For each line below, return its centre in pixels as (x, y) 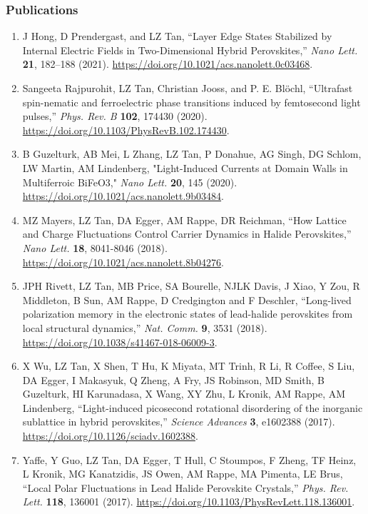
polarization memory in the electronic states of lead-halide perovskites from (188, 314)
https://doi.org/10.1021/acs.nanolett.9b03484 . (123, 196)
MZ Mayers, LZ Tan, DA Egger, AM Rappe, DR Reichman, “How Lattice (184, 220)
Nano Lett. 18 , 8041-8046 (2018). (95, 247)
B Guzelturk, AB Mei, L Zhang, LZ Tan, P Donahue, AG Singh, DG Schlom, (192, 154)
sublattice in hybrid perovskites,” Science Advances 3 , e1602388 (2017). (179, 422)
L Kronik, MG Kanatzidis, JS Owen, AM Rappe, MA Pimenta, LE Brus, (183, 474)
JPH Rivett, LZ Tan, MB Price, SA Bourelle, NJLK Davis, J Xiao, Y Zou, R (191, 286)
